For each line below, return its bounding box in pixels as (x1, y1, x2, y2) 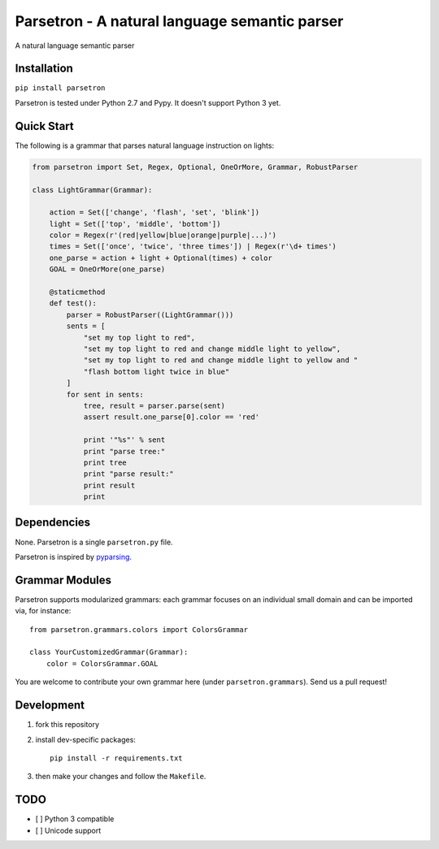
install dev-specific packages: (35, 734, 136, 744)
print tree (83, 457, 128, 467)
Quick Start (15, 119, 74, 133)
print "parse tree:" (83, 447, 166, 456)
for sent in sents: (66, 390, 144, 399)
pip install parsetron (15, 84, 106, 93)
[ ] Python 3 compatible (35, 814, 115, 824)
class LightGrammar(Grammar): (32, 185, 153, 194)
